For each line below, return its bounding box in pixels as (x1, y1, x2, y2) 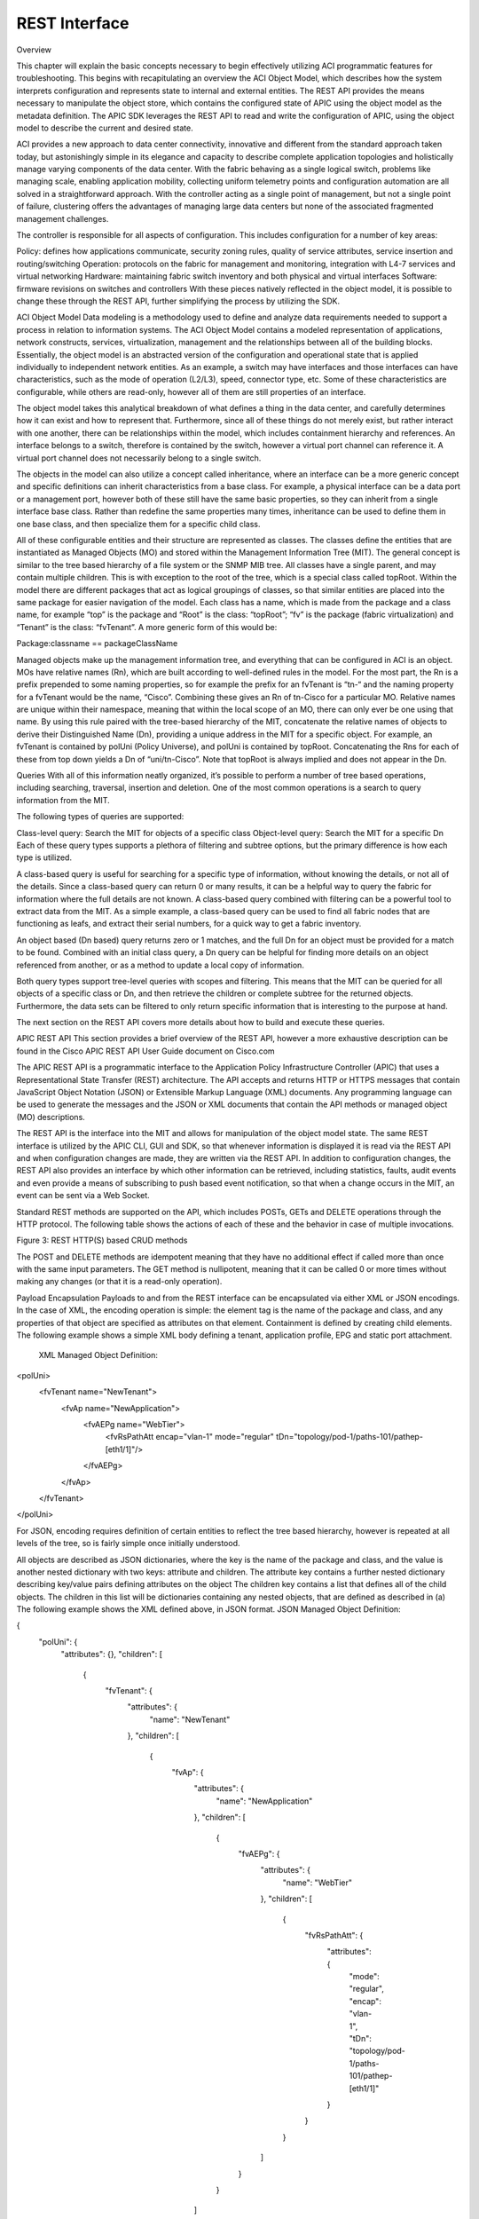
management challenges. (16, 213, 109, 224)
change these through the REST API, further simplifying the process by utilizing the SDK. (16, 296, 341, 306)
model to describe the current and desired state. (16, 122, 194, 133)
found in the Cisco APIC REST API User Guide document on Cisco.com (16, 1046, 275, 1056)
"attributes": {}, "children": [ (60, 1649, 163, 1660)
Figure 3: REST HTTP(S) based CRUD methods (16, 1235, 188, 1246)
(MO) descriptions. (16, 1111, 86, 1122)
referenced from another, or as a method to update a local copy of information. (16, 959, 305, 970)
